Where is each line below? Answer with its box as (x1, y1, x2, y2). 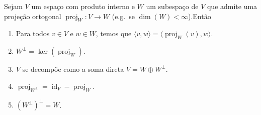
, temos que (96, 28, 132, 39)
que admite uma (207, 1, 257, 11)
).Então (188, 11, 211, 21)
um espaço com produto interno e (31, 1, 135, 11)
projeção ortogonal (4, 11, 61, 21)
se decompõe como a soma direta (22, 64, 124, 74)
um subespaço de (146, 1, 199, 11)
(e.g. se (112, 11, 135, 21)
